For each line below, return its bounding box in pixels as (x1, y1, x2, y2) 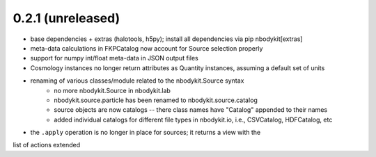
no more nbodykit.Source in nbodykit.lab (54, 86, 171, 94)
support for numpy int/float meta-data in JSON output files (30, 54, 198, 63)
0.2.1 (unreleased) (13, 10, 120, 26)
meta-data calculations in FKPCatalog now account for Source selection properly (30, 44, 263, 52)
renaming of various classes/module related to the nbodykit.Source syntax (30, 76, 244, 85)
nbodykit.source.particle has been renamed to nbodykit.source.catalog (54, 96, 258, 104)
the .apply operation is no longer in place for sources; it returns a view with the (30, 129, 261, 137)
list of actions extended (13, 141, 80, 149)
